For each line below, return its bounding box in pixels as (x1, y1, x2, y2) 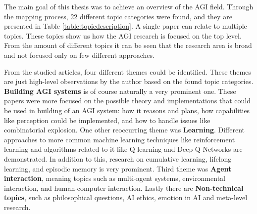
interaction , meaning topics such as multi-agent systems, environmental (4, 173, 226, 183)
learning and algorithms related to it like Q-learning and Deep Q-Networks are (4, 144, 243, 154)
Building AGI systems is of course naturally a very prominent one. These (4, 86, 236, 96)
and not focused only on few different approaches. (4, 49, 154, 60)
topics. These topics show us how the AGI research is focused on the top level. (4, 30, 242, 41)
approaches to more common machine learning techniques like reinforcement (4, 134, 235, 144)
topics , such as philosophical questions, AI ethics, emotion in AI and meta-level (4, 192, 248, 203)
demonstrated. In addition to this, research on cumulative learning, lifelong (4, 153, 232, 164)
